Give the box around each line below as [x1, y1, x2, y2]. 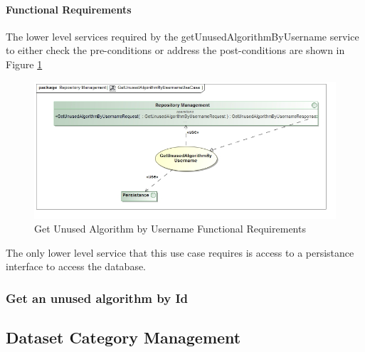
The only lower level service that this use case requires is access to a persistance [6, 245, 354, 260]
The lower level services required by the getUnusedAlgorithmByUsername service [6, 28, 359, 43]
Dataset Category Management [6, 326, 241, 348]
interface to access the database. [6, 259, 147, 274]
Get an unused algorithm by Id [6, 289, 189, 306]
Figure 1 [6, 56, 43, 71]
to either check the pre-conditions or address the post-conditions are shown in [6, 43, 345, 58]
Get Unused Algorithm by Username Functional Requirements [34, 221, 306, 236]
